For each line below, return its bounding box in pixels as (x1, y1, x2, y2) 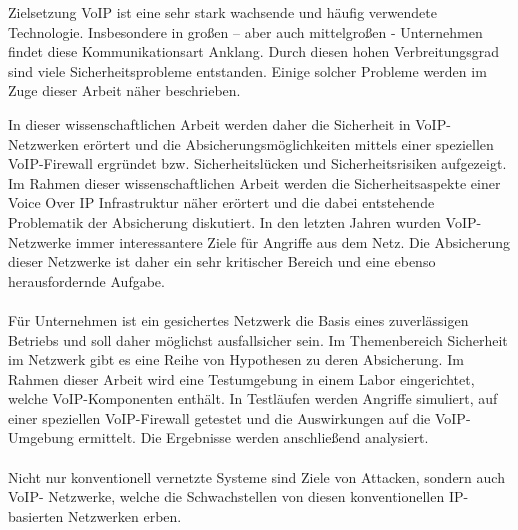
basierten (8, 505, 64, 526)
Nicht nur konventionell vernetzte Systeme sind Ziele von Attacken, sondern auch (8, 466, 505, 487)
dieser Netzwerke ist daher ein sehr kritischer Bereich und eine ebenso (8, 251, 436, 272)
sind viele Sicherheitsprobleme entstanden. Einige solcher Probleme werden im (8, 60, 487, 81)
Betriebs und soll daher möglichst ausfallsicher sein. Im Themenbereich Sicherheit (8, 329, 508, 350)
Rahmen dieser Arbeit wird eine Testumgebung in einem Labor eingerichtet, (8, 368, 475, 389)
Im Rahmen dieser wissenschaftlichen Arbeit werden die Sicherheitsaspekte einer (8, 172, 501, 193)
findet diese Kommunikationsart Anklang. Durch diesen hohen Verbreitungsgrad (8, 41, 500, 62)
